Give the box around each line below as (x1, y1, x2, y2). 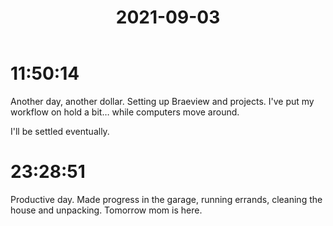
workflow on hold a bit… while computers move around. (10, 106, 240, 118)
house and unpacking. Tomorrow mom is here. (10, 204, 203, 216)
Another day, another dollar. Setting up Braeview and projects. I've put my (10, 95, 315, 107)
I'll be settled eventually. (10, 125, 110, 137)
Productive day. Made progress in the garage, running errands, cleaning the (10, 193, 323, 205)
